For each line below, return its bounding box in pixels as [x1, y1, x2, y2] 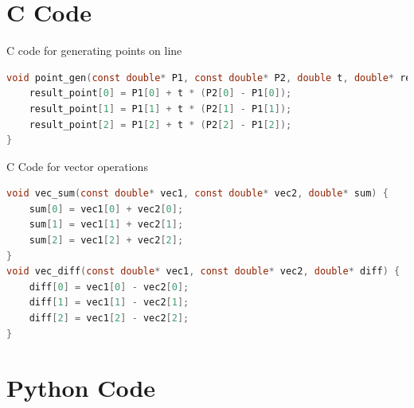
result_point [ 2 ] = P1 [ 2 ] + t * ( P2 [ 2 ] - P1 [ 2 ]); [29, 119, 292, 130]
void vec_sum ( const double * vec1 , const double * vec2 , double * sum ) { [6, 188, 389, 200]
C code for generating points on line [6, 42, 182, 59]
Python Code [6, 371, 156, 404]
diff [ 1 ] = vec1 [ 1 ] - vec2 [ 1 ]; [29, 297, 189, 309]
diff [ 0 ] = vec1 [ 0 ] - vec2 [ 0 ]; [29, 281, 189, 293]
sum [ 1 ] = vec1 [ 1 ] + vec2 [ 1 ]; [29, 219, 184, 231]
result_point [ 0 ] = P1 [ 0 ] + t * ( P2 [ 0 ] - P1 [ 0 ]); [29, 87, 292, 99]
